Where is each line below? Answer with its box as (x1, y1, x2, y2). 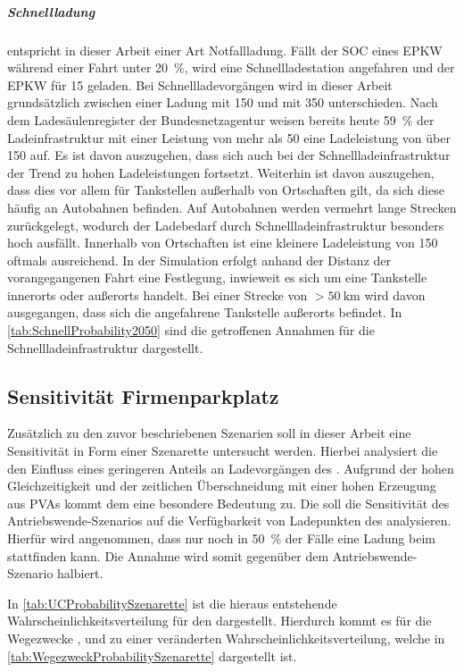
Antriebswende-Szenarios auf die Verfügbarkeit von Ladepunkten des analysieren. (7, 511, 452, 530)
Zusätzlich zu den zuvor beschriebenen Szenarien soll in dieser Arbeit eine (7, 424, 411, 442)
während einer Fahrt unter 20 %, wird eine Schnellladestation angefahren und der (7, 58, 455, 77)
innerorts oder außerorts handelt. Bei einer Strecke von (7, 285, 308, 304)
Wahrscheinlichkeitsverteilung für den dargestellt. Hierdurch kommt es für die (7, 611, 432, 630)
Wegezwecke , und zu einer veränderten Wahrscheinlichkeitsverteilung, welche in (7, 628, 445, 647)
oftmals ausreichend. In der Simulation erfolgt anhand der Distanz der (7, 250, 391, 269)
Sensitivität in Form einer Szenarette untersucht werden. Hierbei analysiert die (7, 441, 438, 460)
